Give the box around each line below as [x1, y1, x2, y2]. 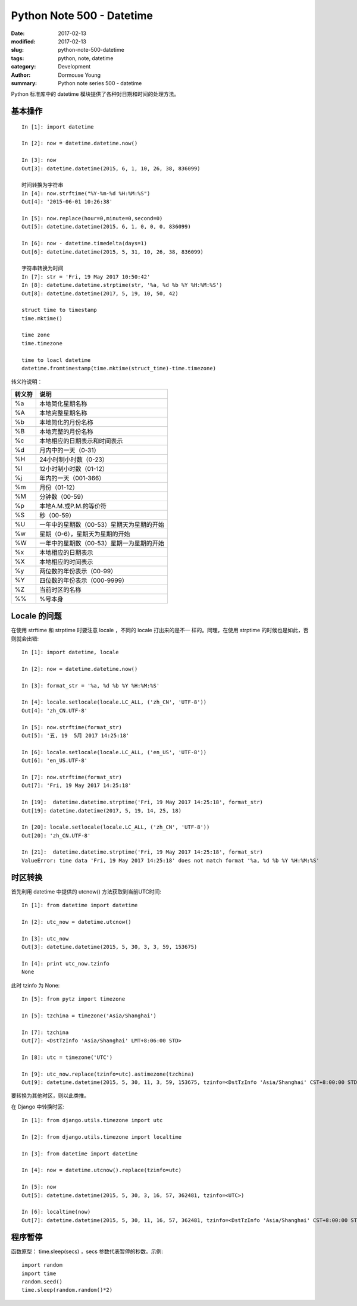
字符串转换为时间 [21, 265, 64, 272]
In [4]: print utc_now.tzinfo [21, 960, 110, 967]
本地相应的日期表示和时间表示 [39, 436, 123, 445]
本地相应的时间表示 [39, 557, 93, 565]
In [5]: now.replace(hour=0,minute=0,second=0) [21, 215, 163, 221]
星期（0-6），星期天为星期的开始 [39, 530, 130, 538]
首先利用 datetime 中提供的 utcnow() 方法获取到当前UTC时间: [11, 888, 162, 895]
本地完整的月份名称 [39, 427, 93, 436]
